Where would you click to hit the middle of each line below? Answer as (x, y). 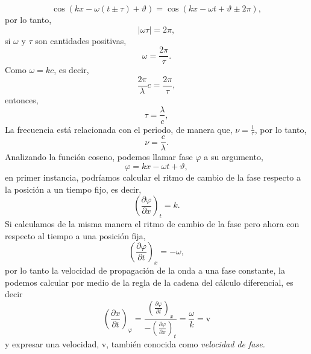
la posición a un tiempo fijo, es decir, (73, 189)
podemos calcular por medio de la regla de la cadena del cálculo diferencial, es (149, 282)
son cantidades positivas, (81, 40)
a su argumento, (234, 157)
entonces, (22, 99)
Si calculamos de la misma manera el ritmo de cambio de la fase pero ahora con (152, 224)
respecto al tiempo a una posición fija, (75, 235)
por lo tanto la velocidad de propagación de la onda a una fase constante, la (145, 270)
